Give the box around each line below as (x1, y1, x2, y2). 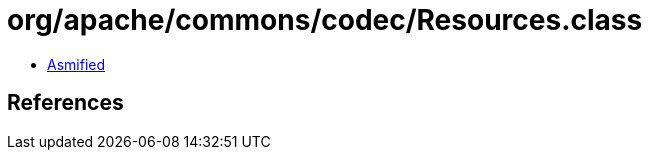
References (7, 90, 124, 116)
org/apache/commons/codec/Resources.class (7, 3, 643, 37)
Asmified (47, 55, 106, 73)
